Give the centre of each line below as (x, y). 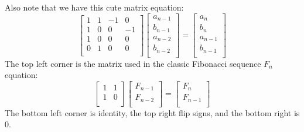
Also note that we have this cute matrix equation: (94, 7)
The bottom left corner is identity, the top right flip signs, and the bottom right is (152, 112)
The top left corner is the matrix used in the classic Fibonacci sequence (133, 63)
